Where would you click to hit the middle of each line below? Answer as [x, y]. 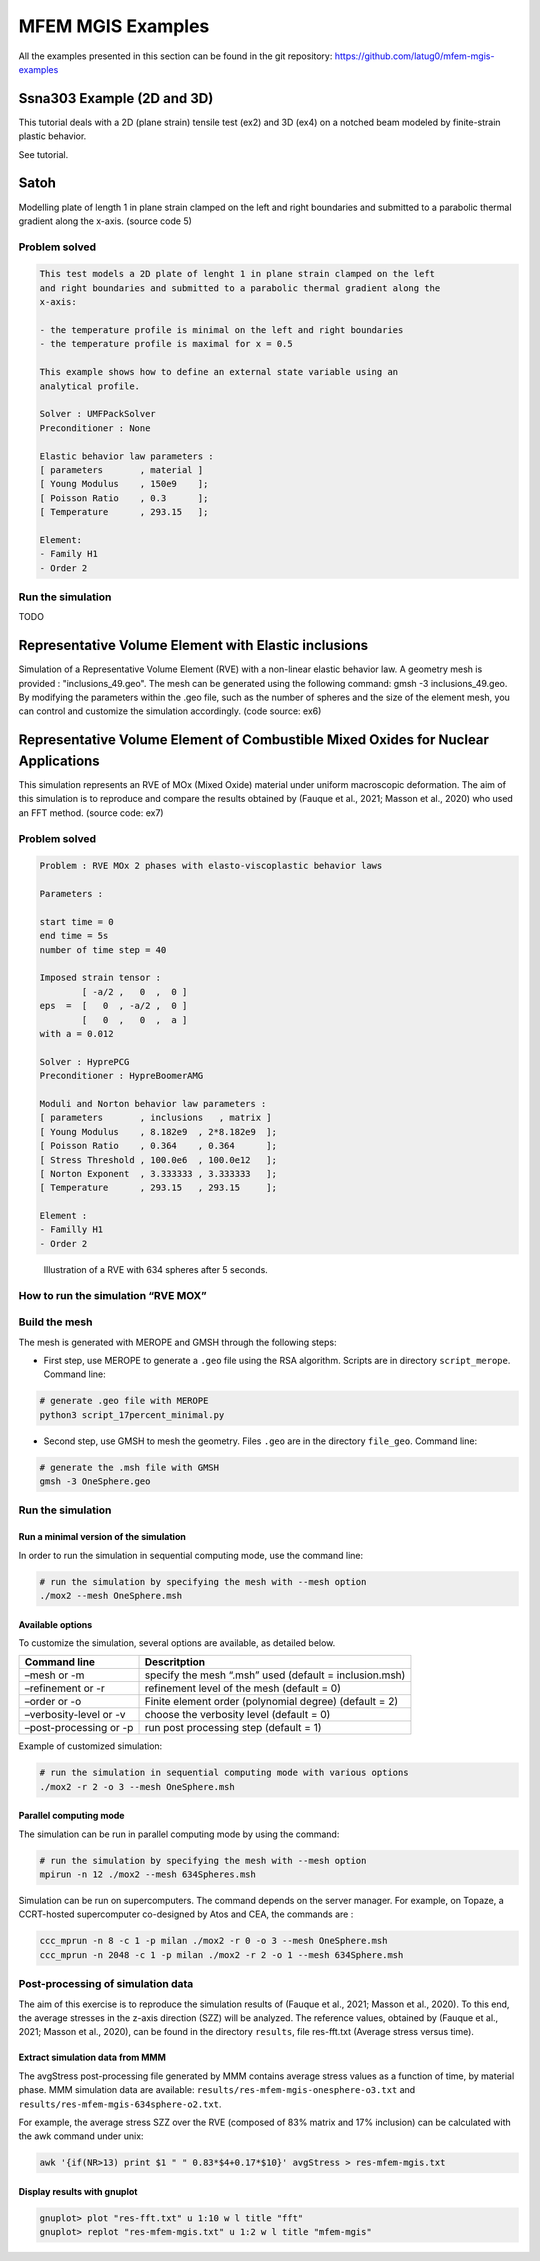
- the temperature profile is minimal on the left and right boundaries [221, 330]
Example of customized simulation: [90, 1746]
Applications [59, 760]
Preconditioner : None [95, 428]
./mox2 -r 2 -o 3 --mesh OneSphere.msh [137, 1786]
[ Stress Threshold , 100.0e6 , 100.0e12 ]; [158, 1159]
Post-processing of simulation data [106, 1984]
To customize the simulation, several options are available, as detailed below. [177, 1642]
